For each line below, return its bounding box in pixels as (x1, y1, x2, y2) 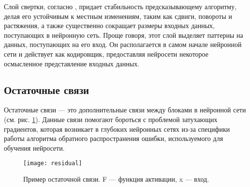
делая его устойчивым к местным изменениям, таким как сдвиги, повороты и (4, 11, 233, 21)
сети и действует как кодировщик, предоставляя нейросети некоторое (4, 48, 208, 59)
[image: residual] (23, 160, 82, 167)
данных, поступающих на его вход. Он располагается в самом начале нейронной (4, 39, 242, 49)
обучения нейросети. (4, 142, 65, 153)
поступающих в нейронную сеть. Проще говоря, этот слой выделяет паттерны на (4, 30, 243, 40)
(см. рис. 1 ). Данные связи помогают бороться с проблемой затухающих (4, 114, 218, 124)
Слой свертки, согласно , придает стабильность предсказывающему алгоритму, (4, 1, 237, 11)
